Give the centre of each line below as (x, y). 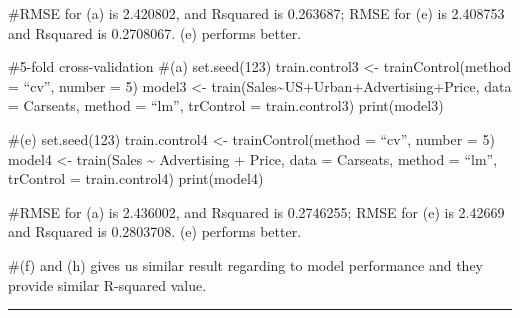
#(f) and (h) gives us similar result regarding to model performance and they (246, 264)
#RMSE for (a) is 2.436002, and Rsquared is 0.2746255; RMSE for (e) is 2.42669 (256, 211)
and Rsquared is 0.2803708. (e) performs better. (155, 231)
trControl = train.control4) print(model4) (136, 178)
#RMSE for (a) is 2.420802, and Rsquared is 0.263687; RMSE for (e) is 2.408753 (256, 13)
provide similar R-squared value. (107, 284)
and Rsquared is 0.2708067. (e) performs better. (155, 32)
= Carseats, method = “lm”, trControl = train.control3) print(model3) (226, 105)
